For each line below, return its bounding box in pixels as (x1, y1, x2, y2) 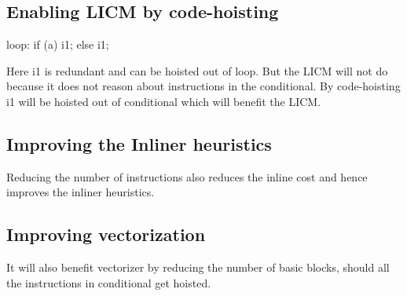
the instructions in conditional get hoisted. (6, 274, 211, 291)
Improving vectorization (6, 222, 206, 247)
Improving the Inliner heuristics (6, 131, 272, 155)
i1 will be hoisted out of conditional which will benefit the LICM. (6, 93, 321, 109)
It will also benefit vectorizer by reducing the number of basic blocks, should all (6, 259, 390, 276)
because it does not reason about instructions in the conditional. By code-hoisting (6, 78, 401, 94)
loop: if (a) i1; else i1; (6, 36, 109, 53)
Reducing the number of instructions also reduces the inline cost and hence (6, 168, 368, 185)
